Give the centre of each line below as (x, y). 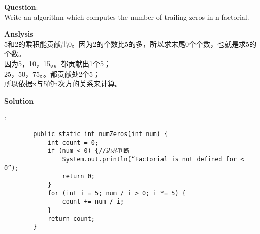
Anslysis (19, 34)
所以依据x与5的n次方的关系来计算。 (63, 83)
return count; (71, 219)
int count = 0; (73, 142)
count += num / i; (93, 202)
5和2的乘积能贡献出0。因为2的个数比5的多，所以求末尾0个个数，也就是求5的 (130, 43)
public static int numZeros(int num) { (101, 134)
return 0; (78, 176)
